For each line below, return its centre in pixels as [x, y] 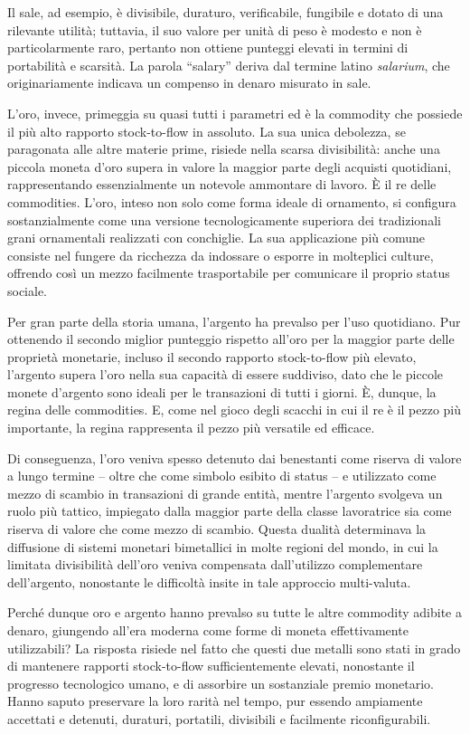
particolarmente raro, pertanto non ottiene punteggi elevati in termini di [208, 48]
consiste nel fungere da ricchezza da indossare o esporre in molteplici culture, [221, 255]
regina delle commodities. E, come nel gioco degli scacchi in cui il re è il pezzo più [235, 410]
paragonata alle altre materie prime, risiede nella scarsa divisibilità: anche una [224, 149]
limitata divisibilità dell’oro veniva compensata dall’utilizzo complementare [215, 564]
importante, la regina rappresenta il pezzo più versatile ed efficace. [191, 428]
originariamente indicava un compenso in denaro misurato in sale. [189, 83]
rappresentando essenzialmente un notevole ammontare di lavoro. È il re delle [222, 184]
